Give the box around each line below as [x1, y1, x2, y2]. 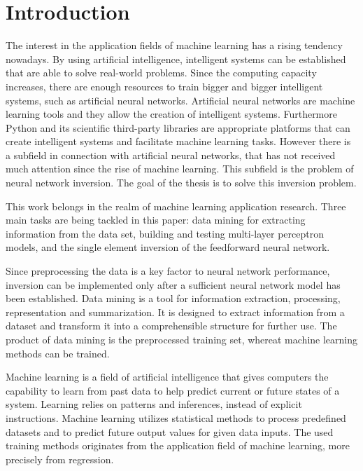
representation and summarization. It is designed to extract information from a [6, 304, 345, 319]
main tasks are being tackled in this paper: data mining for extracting [6, 212, 306, 227]
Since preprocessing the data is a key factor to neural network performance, [6, 264, 330, 278]
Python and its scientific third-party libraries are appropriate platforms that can [6, 120, 350, 135]
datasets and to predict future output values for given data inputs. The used [6, 424, 334, 439]
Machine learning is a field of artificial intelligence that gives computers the [6, 369, 329, 384]
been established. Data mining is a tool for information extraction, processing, [6, 291, 341, 306]
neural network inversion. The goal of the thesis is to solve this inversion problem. [6, 175, 357, 190]
